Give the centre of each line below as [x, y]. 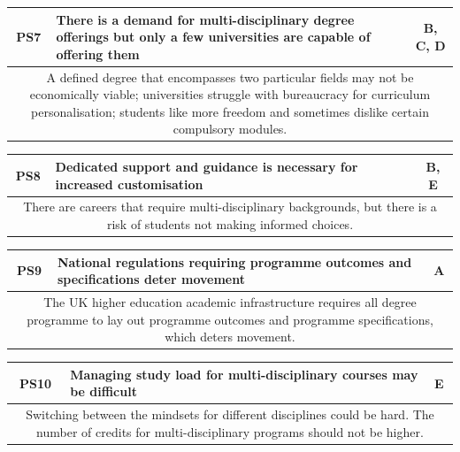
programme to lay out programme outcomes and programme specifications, [230, 319]
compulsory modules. [230, 129]
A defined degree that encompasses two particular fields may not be [230, 77]
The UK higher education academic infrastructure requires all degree [230, 301]
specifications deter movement [151, 279]
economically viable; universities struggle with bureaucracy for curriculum [230, 94]
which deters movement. [230, 337]
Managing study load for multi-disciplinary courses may [244, 374]
